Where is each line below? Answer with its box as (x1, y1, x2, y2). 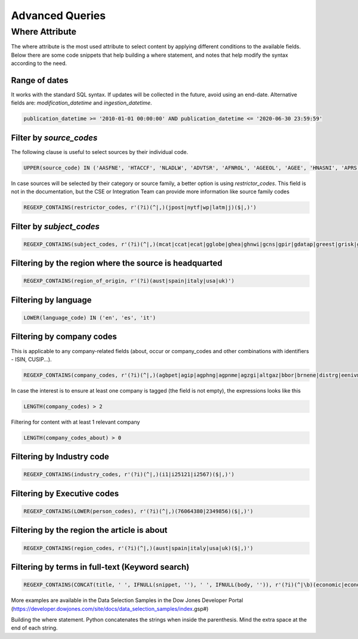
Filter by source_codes (11, 132, 98, 143)
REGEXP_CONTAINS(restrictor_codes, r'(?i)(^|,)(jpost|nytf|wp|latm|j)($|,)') (23, 204, 257, 211)
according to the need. (11, 60, 67, 67)
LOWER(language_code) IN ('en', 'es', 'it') (23, 314, 156, 322)
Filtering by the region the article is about (11, 525, 168, 535)
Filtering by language (11, 295, 92, 305)
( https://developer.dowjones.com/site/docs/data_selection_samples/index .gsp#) (11, 605, 209, 612)
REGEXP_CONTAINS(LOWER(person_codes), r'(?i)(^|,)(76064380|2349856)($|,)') (23, 508, 254, 515)
